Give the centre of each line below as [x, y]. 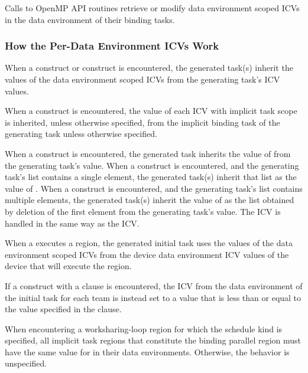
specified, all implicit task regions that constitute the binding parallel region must [153, 340]
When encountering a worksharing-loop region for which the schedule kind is [144, 328]
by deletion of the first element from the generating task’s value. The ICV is [143, 211]
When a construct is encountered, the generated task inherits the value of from [148, 153]
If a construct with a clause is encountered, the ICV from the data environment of [154, 285]
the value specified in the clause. [63, 309]
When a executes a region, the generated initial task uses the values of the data [149, 243]
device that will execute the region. [68, 266]
